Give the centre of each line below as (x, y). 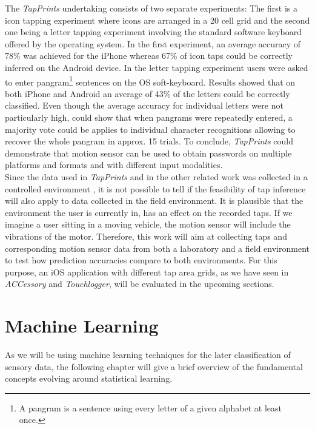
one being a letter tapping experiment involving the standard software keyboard (153, 32)
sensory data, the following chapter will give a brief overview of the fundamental (154, 366)
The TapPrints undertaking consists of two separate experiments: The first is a (151, 8)
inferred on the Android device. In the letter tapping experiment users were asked (157, 67)
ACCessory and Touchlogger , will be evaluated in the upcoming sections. (140, 284)
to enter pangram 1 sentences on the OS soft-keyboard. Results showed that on (150, 81)
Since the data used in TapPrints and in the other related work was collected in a (156, 176)
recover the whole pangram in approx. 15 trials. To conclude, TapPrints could (149, 141)
